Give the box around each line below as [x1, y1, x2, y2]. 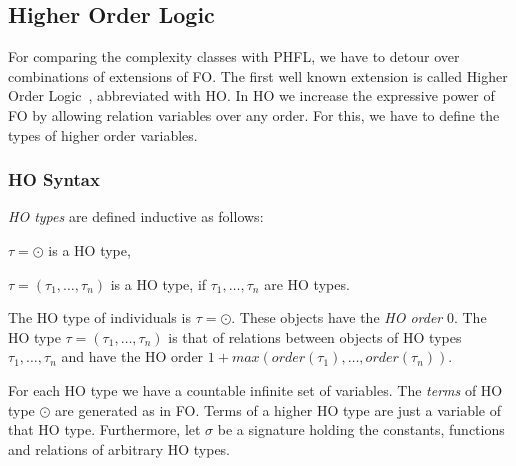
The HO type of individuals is [8, 307, 191, 328]
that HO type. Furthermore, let [8, 419, 201, 440]
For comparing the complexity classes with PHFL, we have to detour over [8, 46, 460, 67]
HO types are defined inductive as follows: [8, 206, 264, 227]
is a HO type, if [110, 273, 207, 294]
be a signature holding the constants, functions [217, 419, 505, 440]
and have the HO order [61, 346, 204, 367]
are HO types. [264, 273, 350, 294]
